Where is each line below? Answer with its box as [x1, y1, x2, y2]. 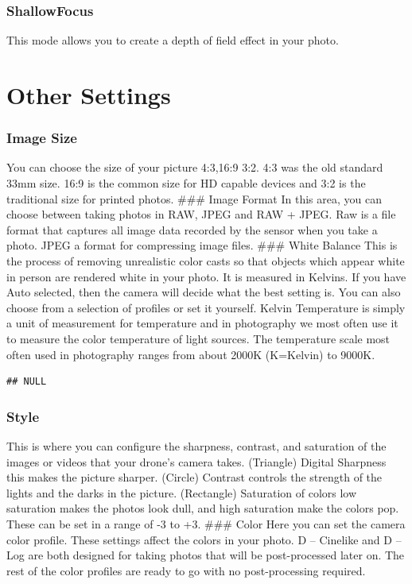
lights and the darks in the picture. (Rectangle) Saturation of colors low [6, 484, 357, 501]
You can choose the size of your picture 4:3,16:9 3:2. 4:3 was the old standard [6, 159, 383, 176]
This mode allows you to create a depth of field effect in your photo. [6, 32, 339, 48]
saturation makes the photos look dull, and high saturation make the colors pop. [6, 500, 399, 516]
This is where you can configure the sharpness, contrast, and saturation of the [6, 437, 387, 454]
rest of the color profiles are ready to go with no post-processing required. [6, 562, 366, 578]
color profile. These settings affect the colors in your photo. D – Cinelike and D [6, 531, 392, 547]
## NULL [6, 376, 47, 388]
